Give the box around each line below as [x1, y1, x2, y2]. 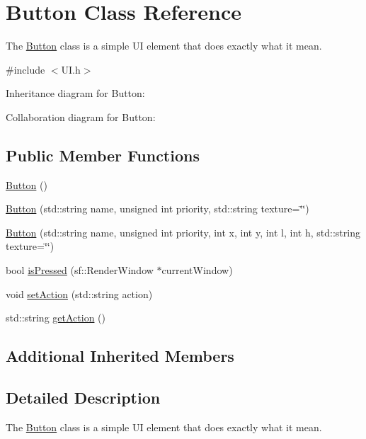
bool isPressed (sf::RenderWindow [6, 263, 154, 278]
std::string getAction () [6, 310, 105, 325]
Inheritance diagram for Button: [6, 86, 145, 101]
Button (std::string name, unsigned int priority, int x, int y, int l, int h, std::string [6, 224, 360, 239]
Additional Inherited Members [6, 345, 234, 367]
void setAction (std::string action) [6, 286, 153, 301]
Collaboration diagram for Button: [6, 109, 156, 124]
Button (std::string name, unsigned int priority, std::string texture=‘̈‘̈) [6, 201, 309, 216]
